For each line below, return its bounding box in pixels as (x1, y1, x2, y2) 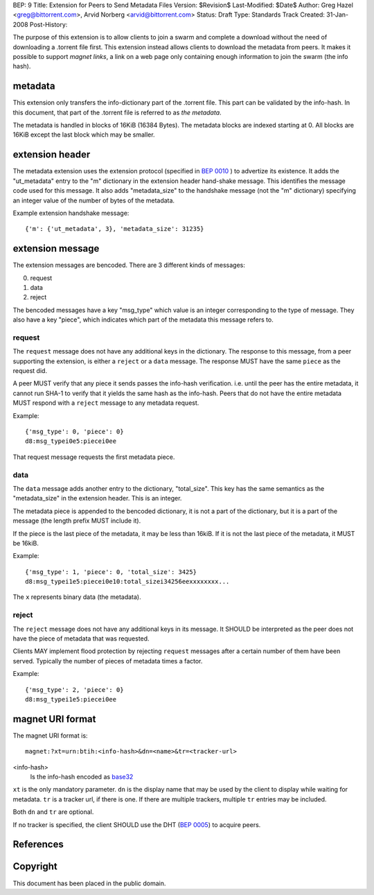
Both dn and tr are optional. (12, 808, 94, 816)
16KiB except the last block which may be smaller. (12, 130, 155, 139)
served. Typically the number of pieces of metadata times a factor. (12, 657, 203, 665)
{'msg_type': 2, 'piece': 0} (25, 686, 124, 693)
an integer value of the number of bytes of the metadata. (12, 196, 175, 205)
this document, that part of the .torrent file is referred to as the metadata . (12, 108, 222, 116)
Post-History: (29, 20, 68, 28)
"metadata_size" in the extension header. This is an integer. (12, 494, 182, 503)
